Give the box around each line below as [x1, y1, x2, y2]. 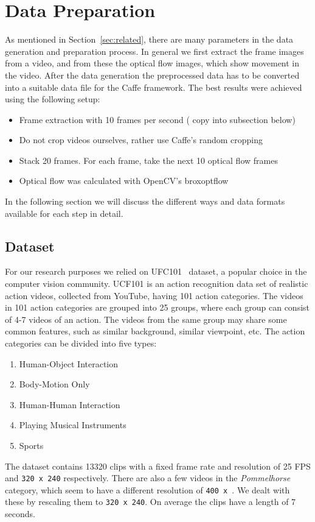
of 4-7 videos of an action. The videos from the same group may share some [5, 312, 287, 325]
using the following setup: [5, 93, 100, 105]
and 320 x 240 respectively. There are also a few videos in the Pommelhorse [5, 471, 291, 484]
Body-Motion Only [19, 378, 90, 390]
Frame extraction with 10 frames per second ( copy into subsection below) [19, 113, 296, 125]
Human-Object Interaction [19, 357, 119, 370]
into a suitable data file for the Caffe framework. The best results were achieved [5, 80, 302, 93]
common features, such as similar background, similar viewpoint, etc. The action [5, 325, 305, 337]
